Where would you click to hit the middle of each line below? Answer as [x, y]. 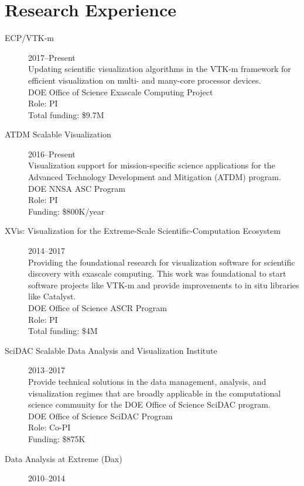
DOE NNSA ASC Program [77, 188]
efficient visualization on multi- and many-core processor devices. [145, 80]
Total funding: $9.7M [66, 114]
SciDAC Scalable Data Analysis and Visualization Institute [111, 350]
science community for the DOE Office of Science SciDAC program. [149, 404]
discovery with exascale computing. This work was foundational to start [157, 273]
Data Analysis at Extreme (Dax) [64, 458]
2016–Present [52, 154]
